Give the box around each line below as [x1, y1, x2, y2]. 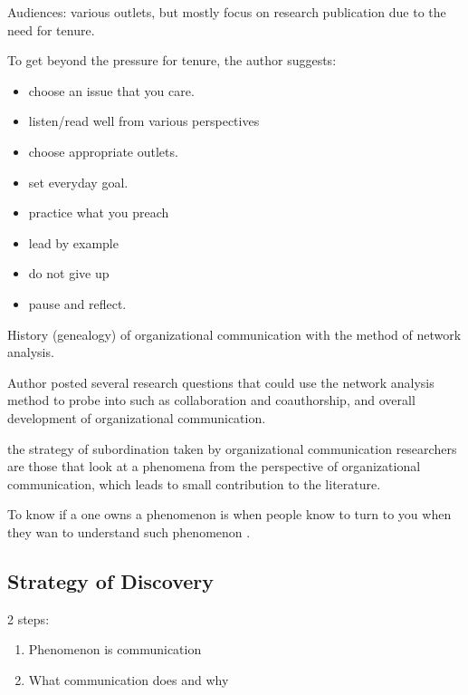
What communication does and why [28, 670, 229, 689]
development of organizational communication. [7, 408, 266, 427]
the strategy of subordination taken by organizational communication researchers [7, 439, 457, 458]
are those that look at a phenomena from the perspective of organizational [7, 457, 421, 476]
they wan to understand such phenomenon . [7, 522, 251, 541]
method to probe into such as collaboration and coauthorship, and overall [7, 391, 415, 410]
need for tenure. [7, 20, 95, 39]
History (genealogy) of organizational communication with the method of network [7, 324, 462, 343]
